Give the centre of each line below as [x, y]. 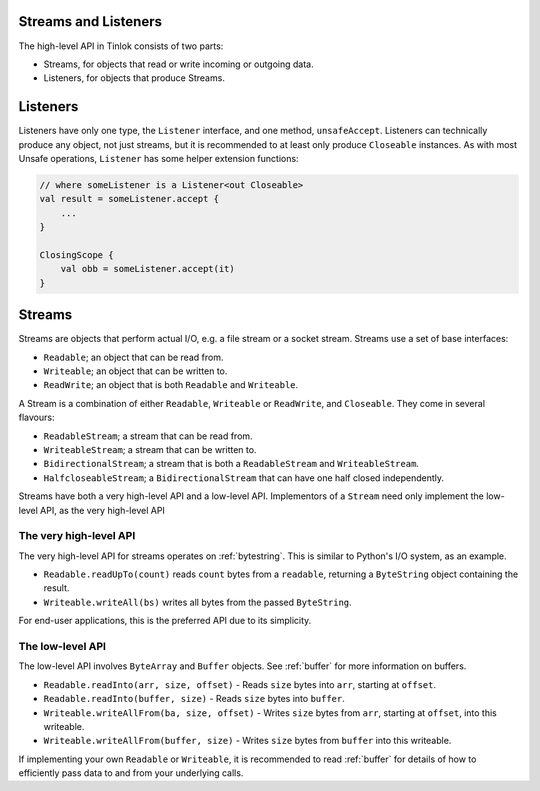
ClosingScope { [76, 254]
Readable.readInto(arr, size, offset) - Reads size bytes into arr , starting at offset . [240, 684]
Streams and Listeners [90, 21]
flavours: [36, 417]
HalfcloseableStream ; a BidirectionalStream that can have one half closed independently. [244, 477]
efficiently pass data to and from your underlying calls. [131, 773]
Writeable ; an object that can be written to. [135, 371]
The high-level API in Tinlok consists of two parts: [121, 46]
